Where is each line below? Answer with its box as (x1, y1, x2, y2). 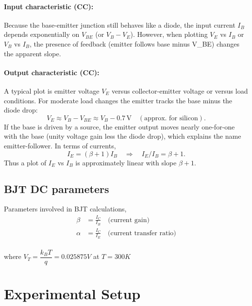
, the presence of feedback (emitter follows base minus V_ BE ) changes (30, 38, 240, 48)
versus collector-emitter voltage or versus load (112, 85, 248, 96)
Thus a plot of (4, 157, 47, 167)
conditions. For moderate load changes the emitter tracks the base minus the (4, 95, 233, 105)
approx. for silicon (144, 114, 198, 122)
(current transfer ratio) (108, 229, 176, 237)
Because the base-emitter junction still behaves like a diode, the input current (4, 19, 235, 30)
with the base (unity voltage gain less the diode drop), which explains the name (4, 131, 241, 141)
